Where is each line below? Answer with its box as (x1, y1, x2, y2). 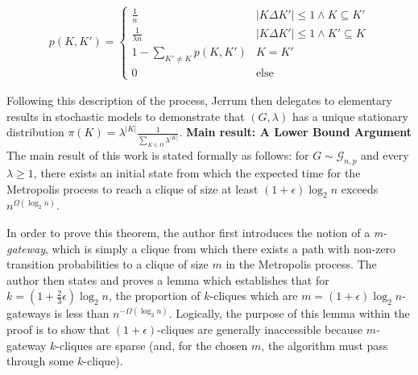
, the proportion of (108, 287, 201, 304)
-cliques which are (209, 287, 298, 304)
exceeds (341, 180, 379, 197)
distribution (6, 123, 64, 140)
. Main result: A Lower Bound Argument (179, 123, 412, 140)
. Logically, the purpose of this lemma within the (168, 305, 410, 322)
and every (361, 147, 409, 164)
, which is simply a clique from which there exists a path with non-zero (44, 240, 396, 256)
